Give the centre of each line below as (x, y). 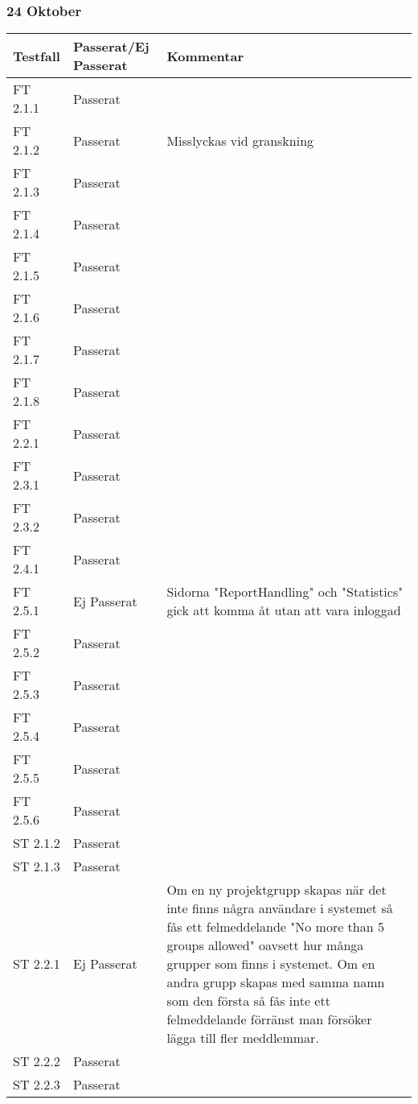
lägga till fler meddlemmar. (243, 1038)
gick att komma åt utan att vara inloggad (284, 610)
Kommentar (205, 56)
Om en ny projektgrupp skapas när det (277, 890)
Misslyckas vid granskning (240, 140)
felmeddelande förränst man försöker (269, 1019)
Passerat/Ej (111, 47)
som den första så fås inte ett (248, 1001)
